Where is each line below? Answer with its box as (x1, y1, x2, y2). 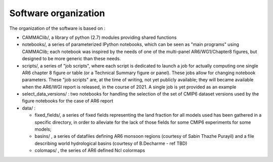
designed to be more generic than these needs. (22, 56, 121, 62)
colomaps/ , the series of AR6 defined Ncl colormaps (34, 147, 145, 153)
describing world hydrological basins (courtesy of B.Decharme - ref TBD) (34, 140, 188, 146)
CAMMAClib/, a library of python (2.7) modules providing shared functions (22, 34, 177, 40)
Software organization (9, 8, 105, 19)
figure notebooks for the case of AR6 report (22, 98, 114, 104)
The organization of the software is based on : (9, 25, 106, 31)
